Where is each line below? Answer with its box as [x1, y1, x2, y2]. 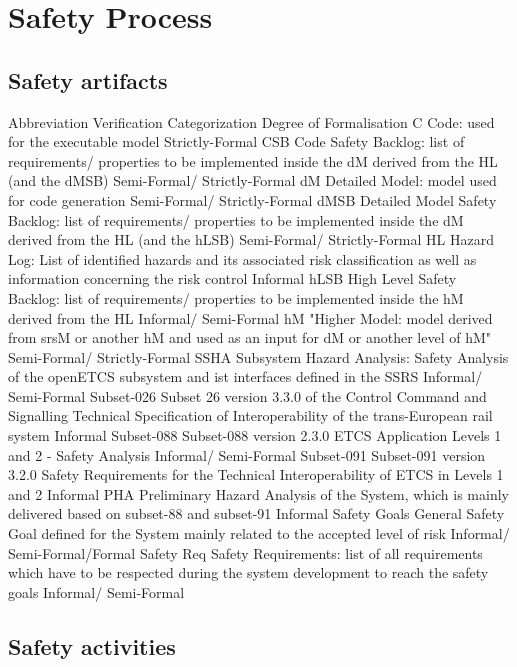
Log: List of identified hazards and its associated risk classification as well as [8, 248, 477, 269]
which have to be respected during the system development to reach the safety [8, 562, 489, 583]
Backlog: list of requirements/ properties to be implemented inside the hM [8, 287, 464, 308]
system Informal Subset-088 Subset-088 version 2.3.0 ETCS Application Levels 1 [8, 425, 502, 446]
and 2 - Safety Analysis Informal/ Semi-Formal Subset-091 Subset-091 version [8, 444, 486, 465]
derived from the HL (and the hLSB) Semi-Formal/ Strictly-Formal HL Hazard [8, 229, 494, 250]
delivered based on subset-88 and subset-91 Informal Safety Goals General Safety [8, 503, 505, 524]
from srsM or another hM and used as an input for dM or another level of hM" [8, 327, 492, 348]
